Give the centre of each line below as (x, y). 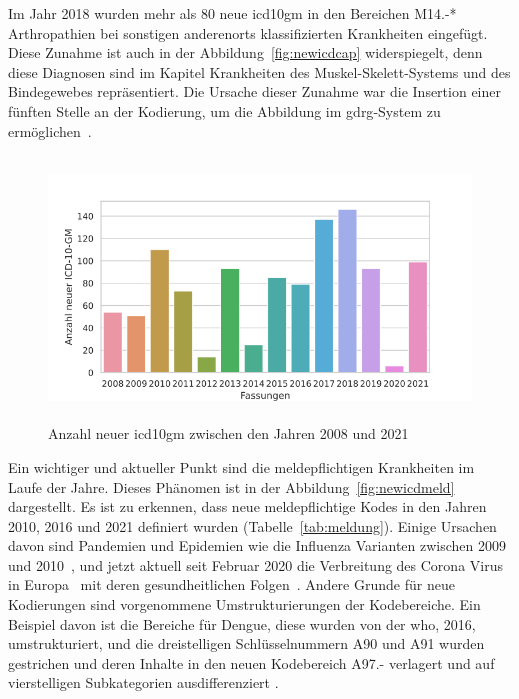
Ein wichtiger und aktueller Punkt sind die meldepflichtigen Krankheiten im (241, 466)
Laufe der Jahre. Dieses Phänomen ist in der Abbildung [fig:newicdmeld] (231, 486)
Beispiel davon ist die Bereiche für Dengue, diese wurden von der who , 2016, (242, 623)
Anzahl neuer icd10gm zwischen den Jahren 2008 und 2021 (228, 433)
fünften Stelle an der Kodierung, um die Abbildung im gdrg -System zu (224, 110)
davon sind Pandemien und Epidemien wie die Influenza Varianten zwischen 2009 (257, 545)
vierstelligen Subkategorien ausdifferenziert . (143, 682)
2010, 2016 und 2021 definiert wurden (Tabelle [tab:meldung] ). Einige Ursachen (252, 525)
